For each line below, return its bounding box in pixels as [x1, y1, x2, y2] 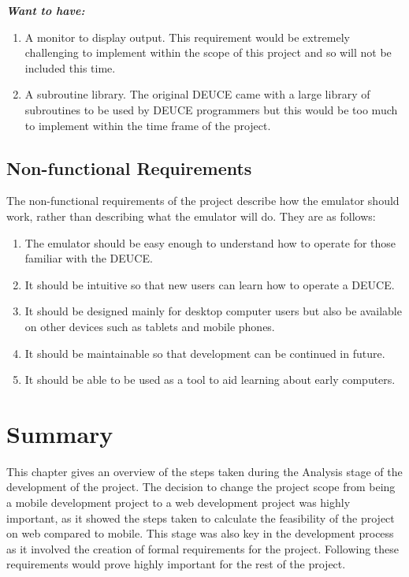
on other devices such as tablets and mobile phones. [24, 318, 275, 334]
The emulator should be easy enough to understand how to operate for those [24, 234, 396, 251]
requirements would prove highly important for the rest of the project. [6, 556, 346, 572]
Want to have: [6, 2, 85, 18]
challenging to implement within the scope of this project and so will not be [24, 44, 392, 61]
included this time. [24, 59, 116, 76]
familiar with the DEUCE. [24, 250, 153, 266]
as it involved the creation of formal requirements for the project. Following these [6, 540, 400, 557]
